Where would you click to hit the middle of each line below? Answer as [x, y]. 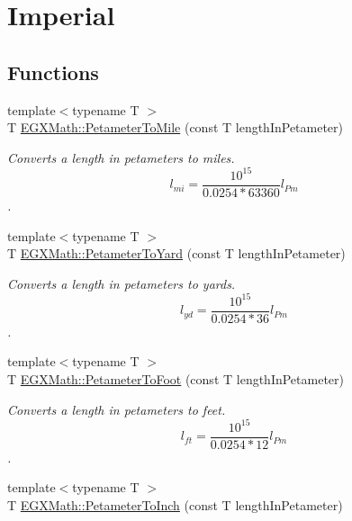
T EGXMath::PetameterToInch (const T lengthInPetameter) [175, 504]
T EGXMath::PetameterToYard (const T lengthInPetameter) [176, 253]
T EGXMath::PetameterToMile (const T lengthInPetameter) [176, 127]
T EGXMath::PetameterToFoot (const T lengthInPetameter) [176, 379]
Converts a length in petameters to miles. [121, 157]
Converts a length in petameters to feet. [117, 409]
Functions [53, 72]
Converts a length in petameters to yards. [122, 283]
